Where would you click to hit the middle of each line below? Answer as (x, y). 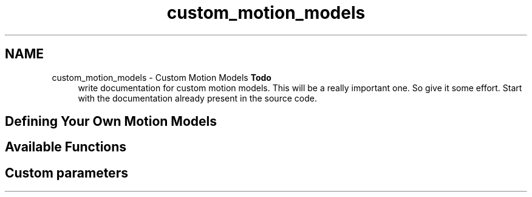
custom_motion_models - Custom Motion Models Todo (162, 77)
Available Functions (66, 147)
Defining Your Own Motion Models (111, 122)
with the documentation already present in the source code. (197, 98)
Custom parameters (66, 173)
